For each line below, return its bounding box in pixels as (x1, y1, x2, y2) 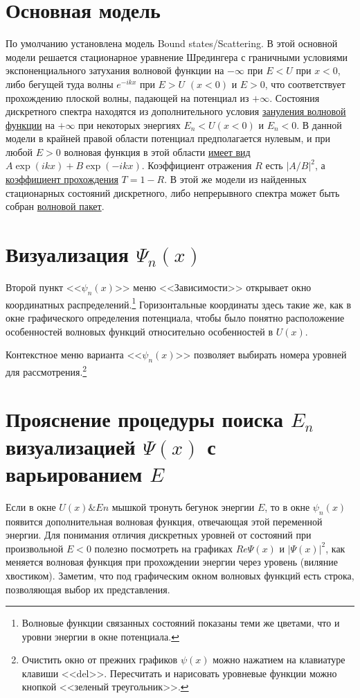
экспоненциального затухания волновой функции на (6, 63, 224, 78)
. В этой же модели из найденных (164, 172, 307, 186)
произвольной (6, 541, 64, 555)
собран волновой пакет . (6, 199, 105, 213)
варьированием (6, 459, 143, 487)
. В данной (296, 117, 342, 132)
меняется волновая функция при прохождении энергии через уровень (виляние (6, 555, 338, 569)
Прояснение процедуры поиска (6, 405, 283, 433)
